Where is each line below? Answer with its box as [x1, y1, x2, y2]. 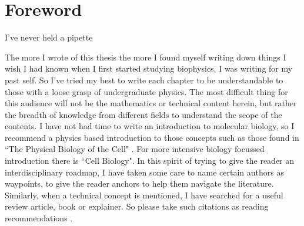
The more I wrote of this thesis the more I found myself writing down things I [5, 50, 286, 63]
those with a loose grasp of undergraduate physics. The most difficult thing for [5, 85, 288, 97]
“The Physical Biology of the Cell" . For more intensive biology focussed [5, 143, 265, 155]
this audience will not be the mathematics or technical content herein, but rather [5, 97, 297, 109]
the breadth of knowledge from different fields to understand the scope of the [5, 108, 282, 120]
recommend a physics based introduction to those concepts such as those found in [5, 131, 299, 143]
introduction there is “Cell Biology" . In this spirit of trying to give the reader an [5, 154, 295, 167]
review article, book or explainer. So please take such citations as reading [5, 200, 269, 212]
